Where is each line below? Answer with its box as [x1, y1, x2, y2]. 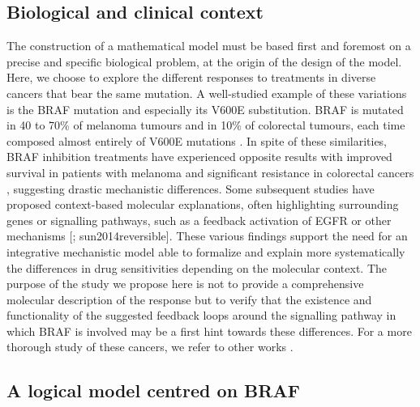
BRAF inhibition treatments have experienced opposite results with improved [6, 148, 392, 165]
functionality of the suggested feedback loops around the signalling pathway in [6, 307, 396, 324]
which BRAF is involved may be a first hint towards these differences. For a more [6, 322, 412, 339]
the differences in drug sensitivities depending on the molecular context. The [6, 259, 388, 276]
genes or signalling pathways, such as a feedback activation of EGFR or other [6, 211, 392, 228]
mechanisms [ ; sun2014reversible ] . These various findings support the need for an [6, 227, 408, 244]
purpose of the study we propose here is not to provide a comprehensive [6, 275, 364, 292]
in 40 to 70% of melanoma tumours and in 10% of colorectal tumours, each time [6, 117, 405, 134]
